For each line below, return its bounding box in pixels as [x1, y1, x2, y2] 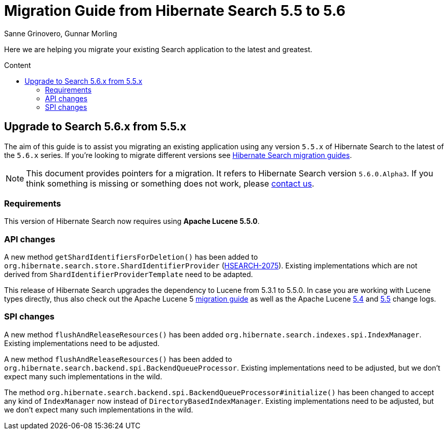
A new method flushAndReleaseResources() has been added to [4, 354, 232, 363]
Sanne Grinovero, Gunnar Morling [4, 29, 117, 38]
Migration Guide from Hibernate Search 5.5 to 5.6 [4, 2, 346, 19]
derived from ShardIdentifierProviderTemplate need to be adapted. [4, 270, 253, 279]
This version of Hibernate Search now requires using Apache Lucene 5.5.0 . [4, 217, 260, 226]
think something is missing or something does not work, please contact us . [26, 178, 315, 189]
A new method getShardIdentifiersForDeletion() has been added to [4, 253, 258, 262]
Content [4, 60, 31, 70]
